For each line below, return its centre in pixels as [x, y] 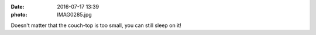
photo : [19, 15]
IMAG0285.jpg [74, 15]
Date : [18, 7]
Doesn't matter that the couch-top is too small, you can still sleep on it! [96, 25]
